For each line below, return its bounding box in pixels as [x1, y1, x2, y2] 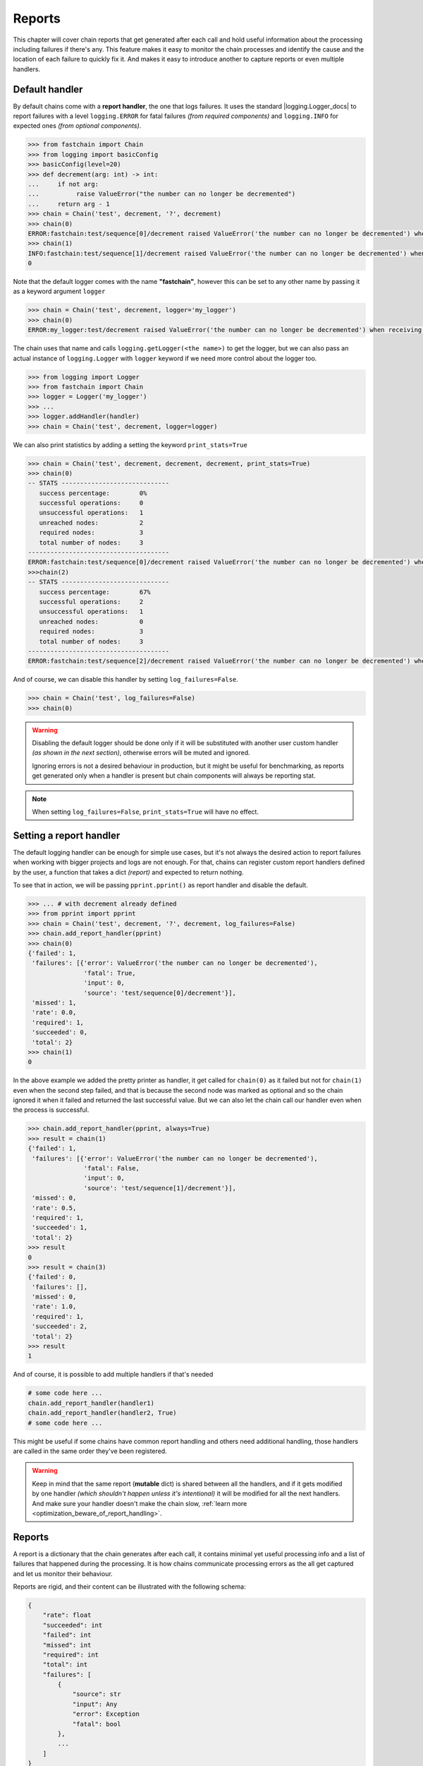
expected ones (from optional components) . [13, 122, 142, 130]
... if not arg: [27, 180, 99, 188]
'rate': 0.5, [32, 1204, 77, 1211]
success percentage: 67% [39, 588, 151, 596]
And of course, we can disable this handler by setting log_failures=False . [13, 675, 239, 684]
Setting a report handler [13, 829, 121, 841]
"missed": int [42, 1641, 92, 1649]
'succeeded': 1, [32, 1223, 88, 1232]
